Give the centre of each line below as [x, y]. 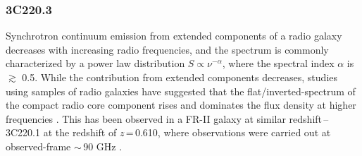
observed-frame [38, 146]
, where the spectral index [278, 63]
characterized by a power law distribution [95, 63]
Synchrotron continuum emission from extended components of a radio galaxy [174, 36]
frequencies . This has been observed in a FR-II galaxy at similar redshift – [167, 118]
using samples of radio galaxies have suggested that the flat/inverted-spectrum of [181, 91]
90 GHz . [103, 146]
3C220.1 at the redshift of [61, 132]
